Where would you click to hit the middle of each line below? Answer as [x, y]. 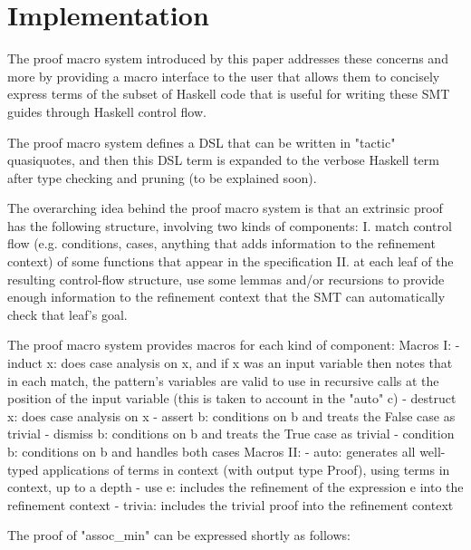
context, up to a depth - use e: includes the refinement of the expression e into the [235, 487]
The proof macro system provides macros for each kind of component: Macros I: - [234, 345]
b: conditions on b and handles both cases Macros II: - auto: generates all [211, 451]
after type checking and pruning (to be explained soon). [162, 177]
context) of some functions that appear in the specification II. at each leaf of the [231, 261]
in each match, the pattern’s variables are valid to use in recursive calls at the [223, 380]
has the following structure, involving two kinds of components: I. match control [230, 225]
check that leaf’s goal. [67, 314]
